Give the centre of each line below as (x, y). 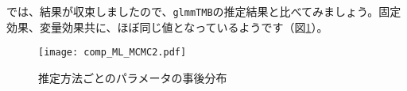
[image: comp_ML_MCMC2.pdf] (112, 53)
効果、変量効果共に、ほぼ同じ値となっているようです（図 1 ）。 (167, 27)
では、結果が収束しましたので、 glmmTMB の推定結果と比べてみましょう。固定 (204, 11)
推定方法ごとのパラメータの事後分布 (133, 77)
